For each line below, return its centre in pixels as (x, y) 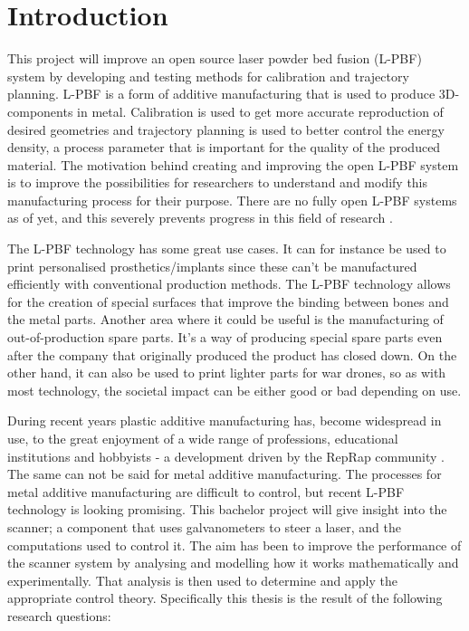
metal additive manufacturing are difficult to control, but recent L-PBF (206, 491)
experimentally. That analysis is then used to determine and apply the (202, 580)
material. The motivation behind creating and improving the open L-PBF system (233, 164)
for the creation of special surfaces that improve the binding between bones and (228, 301)
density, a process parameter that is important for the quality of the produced (224, 147)
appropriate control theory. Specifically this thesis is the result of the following (225, 598)
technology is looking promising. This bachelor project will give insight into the (227, 509)
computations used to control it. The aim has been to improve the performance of (234, 545)
